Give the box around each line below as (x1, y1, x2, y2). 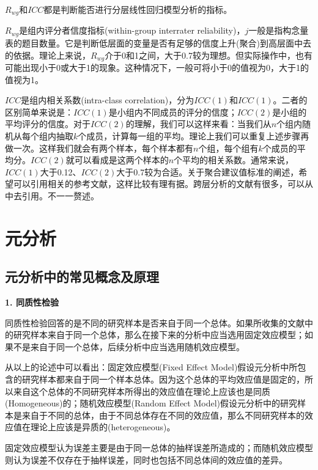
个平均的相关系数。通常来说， (174, 153, 294, 166)
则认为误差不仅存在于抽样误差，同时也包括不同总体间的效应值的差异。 (5, 453, 287, 466)
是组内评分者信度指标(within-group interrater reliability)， (19, 24, 245, 37)
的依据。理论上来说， (5, 48, 91, 61)
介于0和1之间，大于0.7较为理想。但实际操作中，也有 (105, 48, 313, 61)
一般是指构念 (248, 24, 300, 37)
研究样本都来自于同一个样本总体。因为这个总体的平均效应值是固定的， (21, 373, 305, 386)
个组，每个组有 (198, 141, 259, 154)
